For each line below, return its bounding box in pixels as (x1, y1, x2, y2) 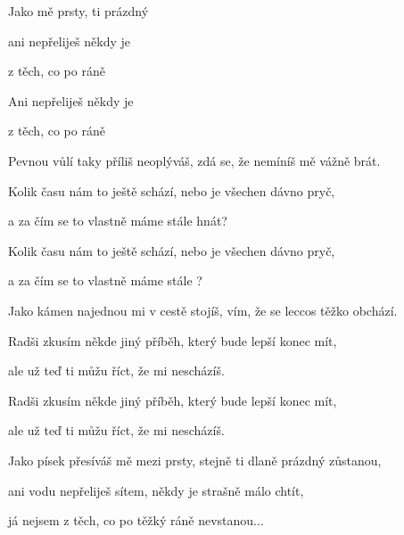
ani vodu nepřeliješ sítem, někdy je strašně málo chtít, (8, 481, 304, 499)
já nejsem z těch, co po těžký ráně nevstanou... (8, 511, 264, 530)
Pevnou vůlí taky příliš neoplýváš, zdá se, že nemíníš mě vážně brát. (8, 151, 381, 169)
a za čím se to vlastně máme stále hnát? (8, 211, 227, 230)
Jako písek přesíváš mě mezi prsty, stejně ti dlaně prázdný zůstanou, (8, 450, 382, 469)
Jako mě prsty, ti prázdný (8, 2, 149, 20)
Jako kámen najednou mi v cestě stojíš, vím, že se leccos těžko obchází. (8, 300, 398, 319)
